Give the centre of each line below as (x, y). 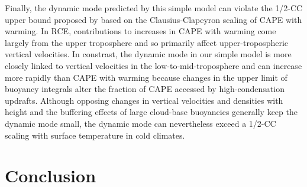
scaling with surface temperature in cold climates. (95, 135)
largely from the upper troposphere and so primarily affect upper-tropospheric (147, 42)
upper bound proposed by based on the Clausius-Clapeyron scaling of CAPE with (153, 19)
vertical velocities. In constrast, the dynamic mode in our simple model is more (148, 54)
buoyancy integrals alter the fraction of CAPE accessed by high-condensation (145, 89)
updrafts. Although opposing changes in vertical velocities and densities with (144, 100)
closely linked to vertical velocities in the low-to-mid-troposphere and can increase (153, 65)
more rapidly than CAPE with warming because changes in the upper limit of (146, 77)
